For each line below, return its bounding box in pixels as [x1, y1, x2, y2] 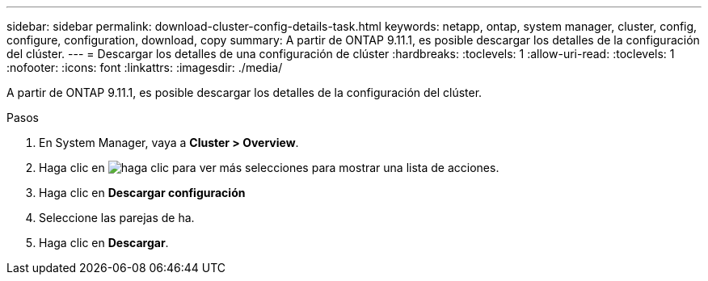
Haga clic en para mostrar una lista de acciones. [39, 161, 499, 174]
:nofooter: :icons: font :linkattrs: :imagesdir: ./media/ [6, 61, 283, 74]
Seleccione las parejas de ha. [39, 211, 195, 224]
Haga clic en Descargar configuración [39, 186, 246, 199]
